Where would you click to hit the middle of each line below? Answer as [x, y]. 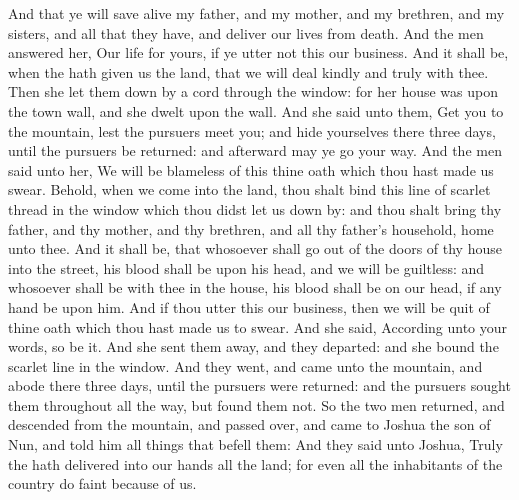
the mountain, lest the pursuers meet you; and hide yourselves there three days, [252, 130]
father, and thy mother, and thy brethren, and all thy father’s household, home [251, 228]
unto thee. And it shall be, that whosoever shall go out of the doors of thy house [255, 248]
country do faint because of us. [102, 483]
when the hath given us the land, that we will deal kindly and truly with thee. [248, 71]
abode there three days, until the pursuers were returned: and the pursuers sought [259, 385]
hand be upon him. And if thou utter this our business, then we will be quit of [249, 306]
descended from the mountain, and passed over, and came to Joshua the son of [249, 424]
